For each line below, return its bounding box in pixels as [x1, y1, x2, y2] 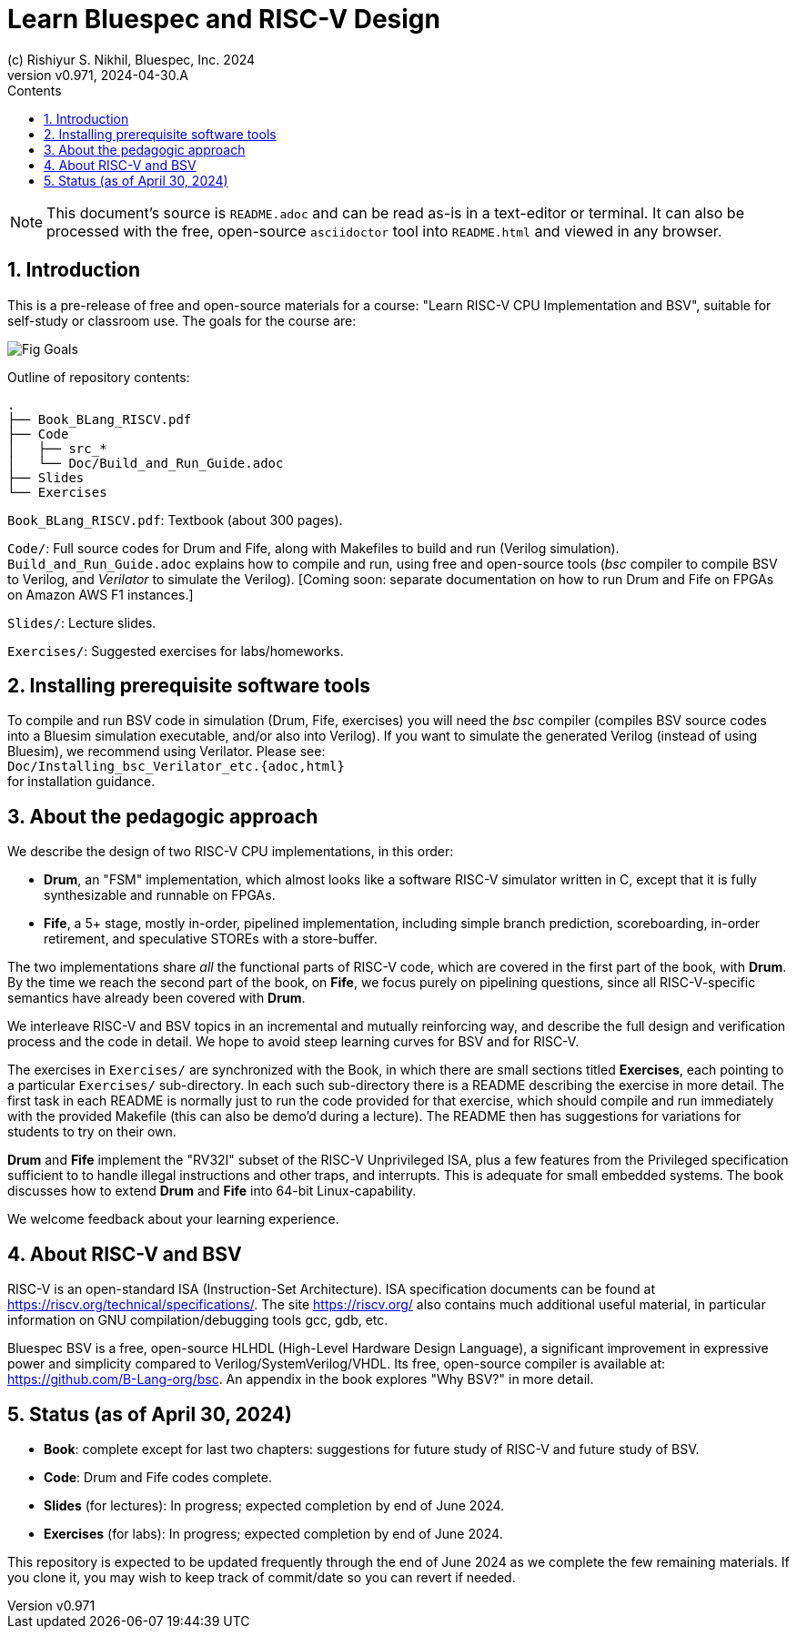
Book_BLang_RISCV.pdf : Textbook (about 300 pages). [7, 511, 343, 528]
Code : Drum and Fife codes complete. [44, 1469, 272, 1485]
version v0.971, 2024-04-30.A [7, 66, 188, 83]
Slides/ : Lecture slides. [7, 614, 156, 631]
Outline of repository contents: [7, 369, 190, 385]
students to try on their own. [7, 1124, 177, 1140]
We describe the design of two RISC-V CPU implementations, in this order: [7, 843, 454, 860]
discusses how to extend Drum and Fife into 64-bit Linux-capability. [7, 1183, 417, 1199]
